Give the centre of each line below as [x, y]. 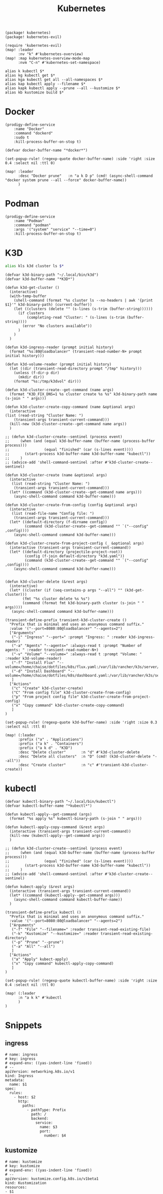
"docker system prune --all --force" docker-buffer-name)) [66, 180]
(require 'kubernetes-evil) [33, 46]
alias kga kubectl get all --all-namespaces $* [54, 80]
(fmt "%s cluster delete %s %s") [56, 599]
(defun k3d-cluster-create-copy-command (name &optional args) [70, 407]
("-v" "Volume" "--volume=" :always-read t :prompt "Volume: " [77, 654]
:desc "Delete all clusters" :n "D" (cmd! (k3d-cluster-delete [84, 756]
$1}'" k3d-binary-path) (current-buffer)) [49, 304]
